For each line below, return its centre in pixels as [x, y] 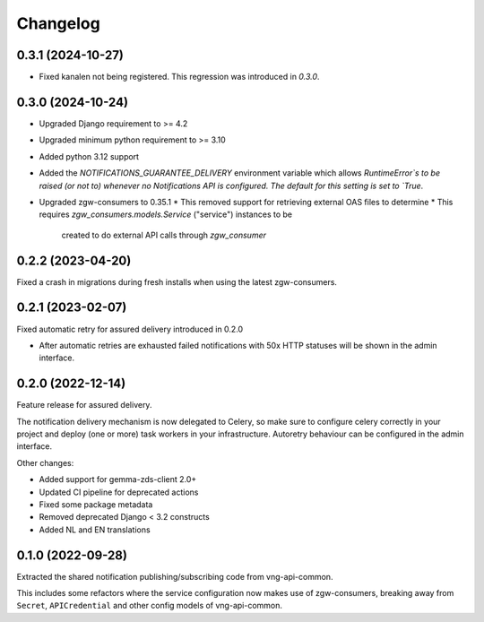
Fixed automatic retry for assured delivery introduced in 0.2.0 [130, 329]
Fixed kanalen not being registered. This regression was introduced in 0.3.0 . [179, 77]
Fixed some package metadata [96, 504]
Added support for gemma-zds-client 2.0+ [118, 479]
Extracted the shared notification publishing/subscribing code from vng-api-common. [175, 576]
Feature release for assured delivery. [84, 405]
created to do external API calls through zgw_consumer [164, 235]
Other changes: [45, 462]
